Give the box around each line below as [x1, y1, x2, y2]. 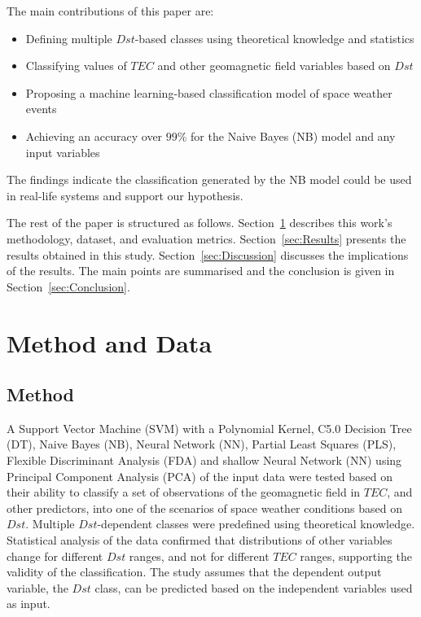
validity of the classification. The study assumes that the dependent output [7, 563, 382, 580]
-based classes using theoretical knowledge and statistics [134, 29, 414, 46]
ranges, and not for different [129, 547, 270, 564]
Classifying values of [25, 57, 127, 74]
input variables [25, 143, 100, 160]
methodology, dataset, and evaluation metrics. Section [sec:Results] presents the [7, 230, 406, 247]
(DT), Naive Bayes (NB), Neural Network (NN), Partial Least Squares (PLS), [7, 435, 397, 453]
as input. [7, 595, 50, 612]
